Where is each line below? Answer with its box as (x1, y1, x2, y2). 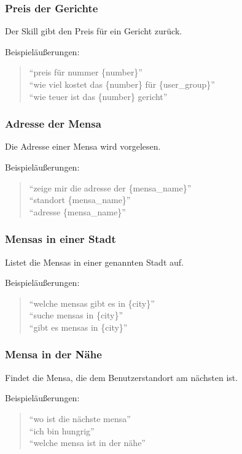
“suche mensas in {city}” (29, 309, 123, 321)
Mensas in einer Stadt (5, 231, 116, 247)
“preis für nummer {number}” (29, 66, 142, 79)
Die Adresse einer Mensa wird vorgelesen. (5, 140, 161, 153)
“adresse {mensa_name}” (29, 205, 126, 218)
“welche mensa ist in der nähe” (29, 436, 146, 449)
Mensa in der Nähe (5, 347, 102, 362)
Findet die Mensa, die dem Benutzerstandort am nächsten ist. (5, 371, 238, 383)
